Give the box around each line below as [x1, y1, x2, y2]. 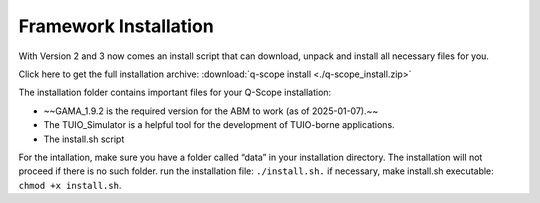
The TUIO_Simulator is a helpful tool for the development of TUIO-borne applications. [43, 119, 395, 131]
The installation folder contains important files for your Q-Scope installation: [18, 86, 332, 99]
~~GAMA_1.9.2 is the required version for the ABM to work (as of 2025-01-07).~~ [43, 105, 379, 117]
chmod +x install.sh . [18, 179, 122, 191]
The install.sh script [43, 133, 125, 145]
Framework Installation [18, 15, 214, 37]
